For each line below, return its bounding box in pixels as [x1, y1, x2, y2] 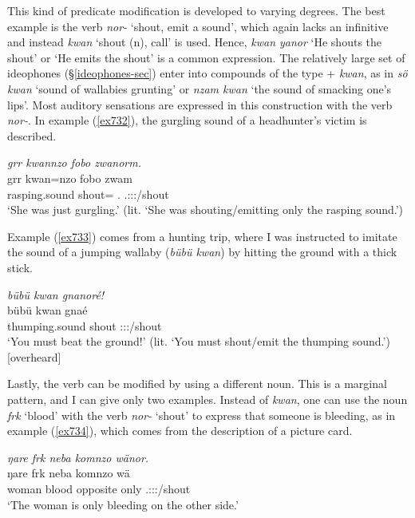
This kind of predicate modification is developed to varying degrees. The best [7, 2, 385, 18]
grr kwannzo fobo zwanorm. [7, 154, 141, 171]
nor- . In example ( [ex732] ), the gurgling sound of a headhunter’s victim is [7, 112, 367, 129]
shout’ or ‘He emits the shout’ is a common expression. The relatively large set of [7, 49, 405, 65]
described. [7, 127, 57, 144]
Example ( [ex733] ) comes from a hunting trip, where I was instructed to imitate [7, 227, 397, 244]
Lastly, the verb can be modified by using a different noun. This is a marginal [7, 375, 387, 392]
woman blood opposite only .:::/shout [7, 480, 191, 497]
